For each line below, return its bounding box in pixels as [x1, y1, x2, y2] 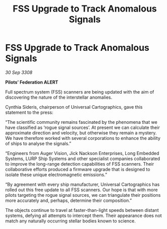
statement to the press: [5, 109, 54, 115]
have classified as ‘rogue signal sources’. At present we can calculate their [5, 124, 160, 130]
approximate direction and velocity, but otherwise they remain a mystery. [5, 129, 157, 136]
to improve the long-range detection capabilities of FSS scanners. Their [5, 161, 154, 167]
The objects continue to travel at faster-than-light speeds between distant [5, 207, 159, 213]
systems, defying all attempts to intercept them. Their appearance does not [5, 212, 162, 218]
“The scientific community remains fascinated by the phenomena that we [5, 119, 157, 125]
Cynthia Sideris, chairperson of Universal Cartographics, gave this [5, 104, 143, 110]
